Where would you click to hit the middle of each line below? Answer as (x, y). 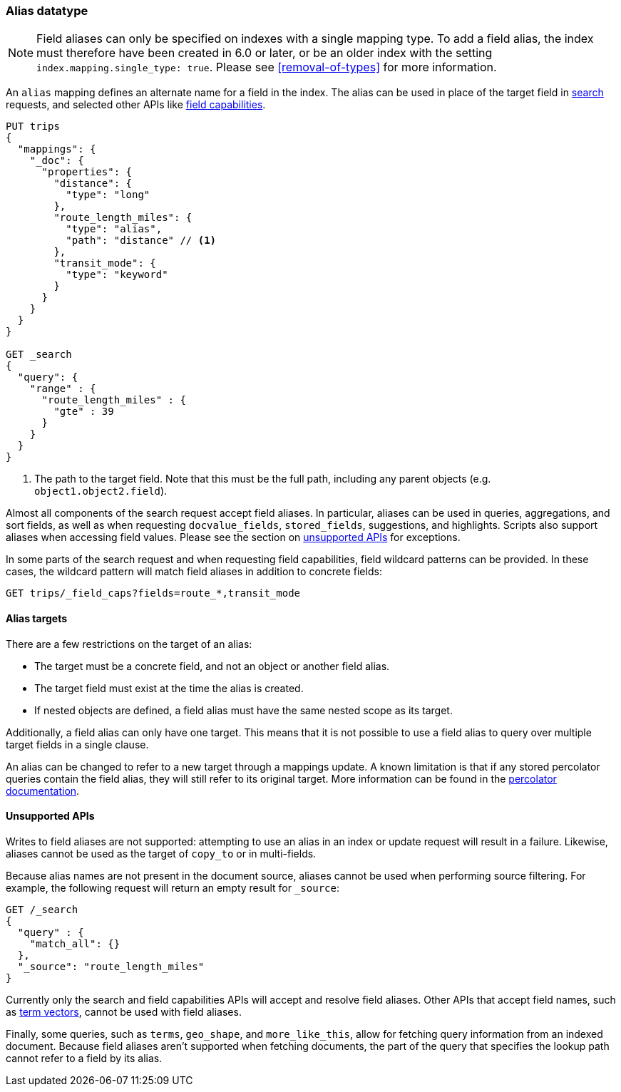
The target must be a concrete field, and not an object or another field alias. (212, 666)
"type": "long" (108, 195)
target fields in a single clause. (77, 744)
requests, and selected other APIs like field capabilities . (136, 105)
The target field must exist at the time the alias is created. (169, 688)
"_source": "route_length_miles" (111, 966)
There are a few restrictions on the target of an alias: (129, 644)
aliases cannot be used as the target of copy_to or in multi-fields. (161, 853)
